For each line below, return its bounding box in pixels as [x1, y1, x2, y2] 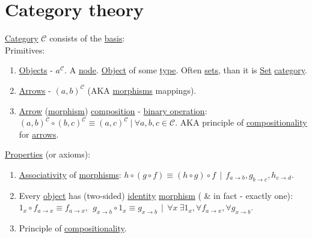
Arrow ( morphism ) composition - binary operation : [19, 104, 207, 117]
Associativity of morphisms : [19, 168, 121, 180]
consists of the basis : [49, 32, 125, 44]
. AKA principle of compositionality [175, 116, 307, 129]
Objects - [19, 64, 53, 76]
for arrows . [19, 127, 59, 140]
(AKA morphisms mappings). [87, 84, 197, 96]
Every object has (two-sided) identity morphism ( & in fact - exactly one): [19, 189, 293, 201]
